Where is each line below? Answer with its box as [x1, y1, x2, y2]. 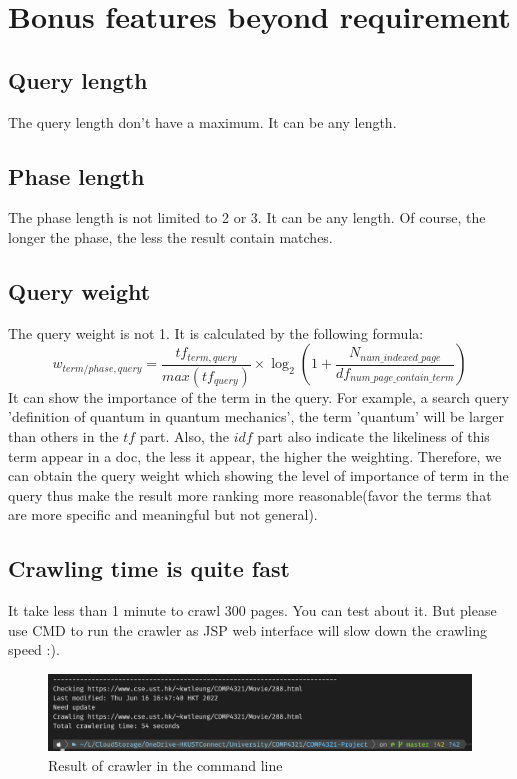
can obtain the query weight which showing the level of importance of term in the [8, 465, 509, 486]
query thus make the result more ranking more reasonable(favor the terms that [8, 484, 492, 505]
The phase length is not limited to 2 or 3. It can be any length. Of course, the [8, 207, 486, 228]
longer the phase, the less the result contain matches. [8, 226, 333, 247]
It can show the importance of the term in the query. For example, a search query [8, 386, 510, 407]
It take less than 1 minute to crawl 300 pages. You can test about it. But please [8, 600, 497, 621]
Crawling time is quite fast [8, 553, 290, 584]
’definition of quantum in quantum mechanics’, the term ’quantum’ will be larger [8, 406, 505, 427]
